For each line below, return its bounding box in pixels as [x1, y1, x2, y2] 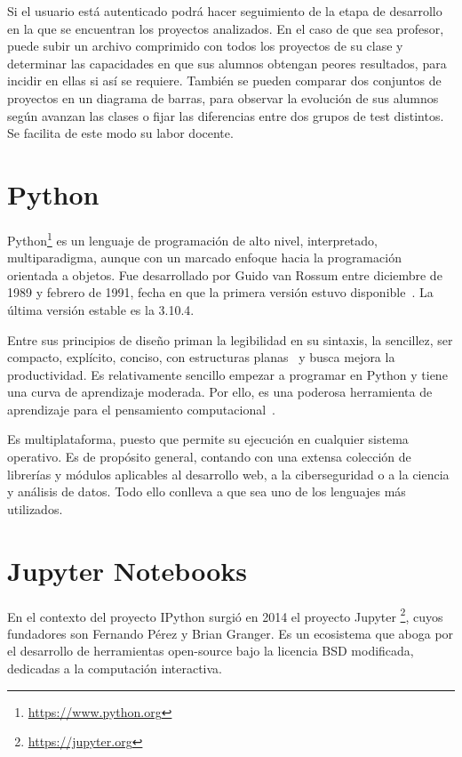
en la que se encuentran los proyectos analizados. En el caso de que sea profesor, [7, 19, 444, 37]
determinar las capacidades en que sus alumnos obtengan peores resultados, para [7, 53, 447, 72]
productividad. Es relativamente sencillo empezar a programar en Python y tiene [7, 365, 448, 383]
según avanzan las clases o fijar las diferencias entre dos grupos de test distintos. [7, 106, 444, 125]
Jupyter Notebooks [7, 552, 247, 588]
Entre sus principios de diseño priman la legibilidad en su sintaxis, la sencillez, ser [7, 330, 453, 349]
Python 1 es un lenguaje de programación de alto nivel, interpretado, [7, 228, 378, 249]
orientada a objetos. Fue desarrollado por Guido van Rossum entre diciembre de [7, 265, 442, 284]
